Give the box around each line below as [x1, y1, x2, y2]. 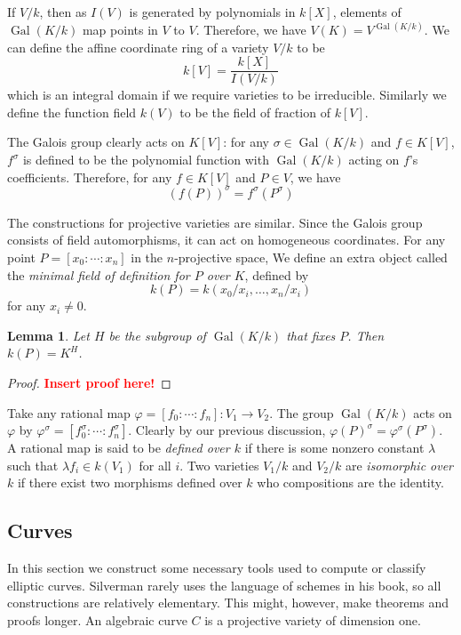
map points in [82, 20, 158, 39]
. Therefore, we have [195, 20, 306, 39]
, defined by [244, 265, 309, 284]
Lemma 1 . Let [7, 326, 90, 344]
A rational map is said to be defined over [7, 438, 230, 457]
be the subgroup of [108, 326, 206, 344]
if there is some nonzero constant [244, 438, 425, 457]
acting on [348, 150, 400, 169]
